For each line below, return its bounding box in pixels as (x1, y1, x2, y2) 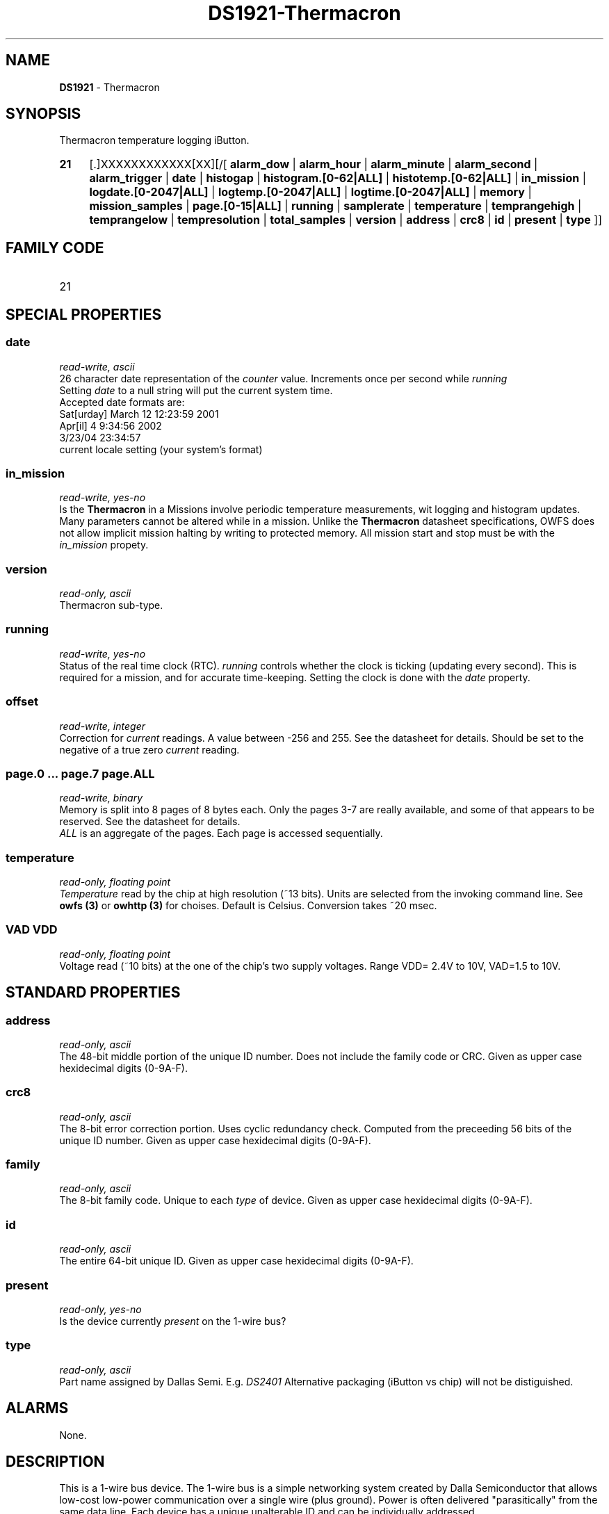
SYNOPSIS (6, 105, 81, 123)
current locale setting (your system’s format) (59, 443, 263, 455)
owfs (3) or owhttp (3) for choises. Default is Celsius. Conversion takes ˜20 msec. (59, 900, 437, 911)
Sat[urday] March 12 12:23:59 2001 (59, 407, 219, 420)
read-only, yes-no (59, 1303, 142, 1315)
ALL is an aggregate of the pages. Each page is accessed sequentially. (59, 827, 383, 840)
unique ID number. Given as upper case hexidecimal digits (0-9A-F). (59, 1134, 371, 1146)
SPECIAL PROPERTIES (6, 305, 162, 323)
